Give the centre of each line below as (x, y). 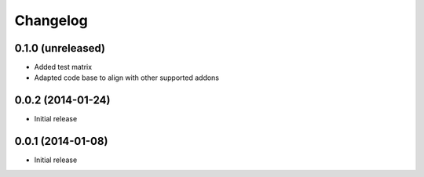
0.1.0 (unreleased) (60, 48)
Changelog (51, 20)
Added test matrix (63, 67)
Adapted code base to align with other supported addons (127, 78)
